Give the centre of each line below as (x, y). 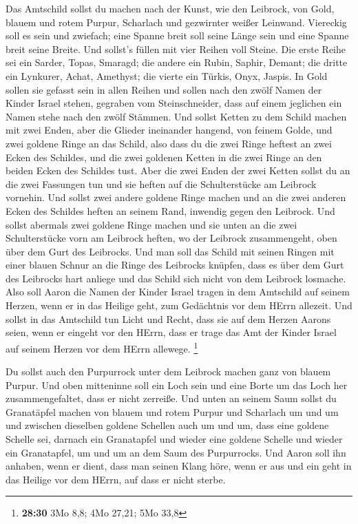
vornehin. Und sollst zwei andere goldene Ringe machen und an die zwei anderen (176, 197)
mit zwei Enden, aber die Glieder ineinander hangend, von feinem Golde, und (169, 130)
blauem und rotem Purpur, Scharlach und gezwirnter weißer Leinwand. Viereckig (176, 22)
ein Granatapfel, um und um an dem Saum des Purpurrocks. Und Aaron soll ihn (176, 452)
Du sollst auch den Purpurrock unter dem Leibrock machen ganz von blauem (168, 371)
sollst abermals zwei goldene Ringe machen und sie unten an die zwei (151, 224)
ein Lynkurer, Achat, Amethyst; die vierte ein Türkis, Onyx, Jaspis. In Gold (167, 75)
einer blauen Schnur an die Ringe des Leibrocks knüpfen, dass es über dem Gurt (175, 265)
